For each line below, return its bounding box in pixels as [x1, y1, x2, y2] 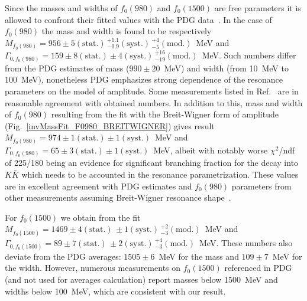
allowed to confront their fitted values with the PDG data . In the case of [5, 13, 272, 25]
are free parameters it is [214, 2, 301, 14]
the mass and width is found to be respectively [41, 25, 212, 37]
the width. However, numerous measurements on [5, 261, 181, 274]
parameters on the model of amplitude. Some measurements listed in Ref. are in [5, 85, 299, 97]
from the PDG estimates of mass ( [5, 61, 130, 74]
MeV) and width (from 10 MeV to [164, 61, 289, 74]
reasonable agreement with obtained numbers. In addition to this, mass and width [5, 96, 303, 109]
